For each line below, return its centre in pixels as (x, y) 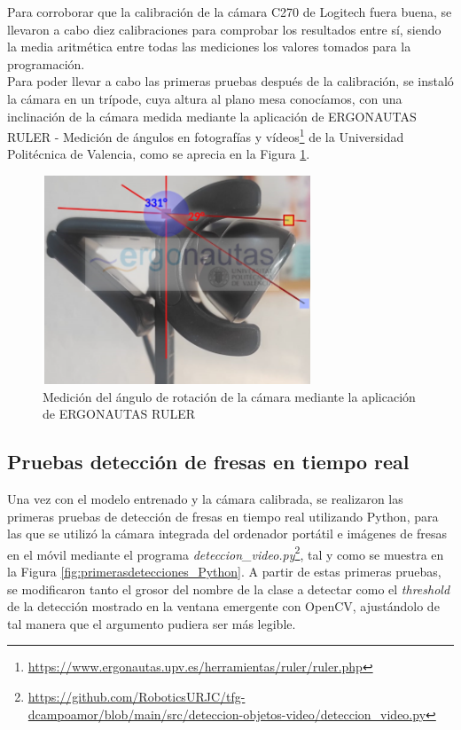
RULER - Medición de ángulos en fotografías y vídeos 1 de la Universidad (206, 135)
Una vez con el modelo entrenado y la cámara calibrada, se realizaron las (205, 498)
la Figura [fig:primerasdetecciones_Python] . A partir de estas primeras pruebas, (224, 572)
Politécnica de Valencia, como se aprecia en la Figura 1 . (159, 154)
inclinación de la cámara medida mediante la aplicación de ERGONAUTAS (212, 116)
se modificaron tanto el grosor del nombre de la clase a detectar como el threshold (229, 589)
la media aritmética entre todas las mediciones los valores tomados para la (209, 47)
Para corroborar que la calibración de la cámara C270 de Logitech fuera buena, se (230, 12)
